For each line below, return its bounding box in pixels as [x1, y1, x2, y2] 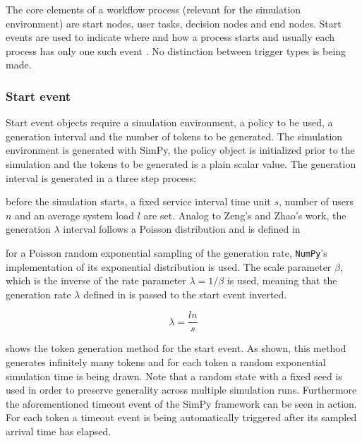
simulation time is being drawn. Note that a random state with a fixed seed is [6, 368, 342, 383]
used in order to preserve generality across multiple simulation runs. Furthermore [6, 382, 357, 397]
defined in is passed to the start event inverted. [83, 286, 287, 301]
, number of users [278, 194, 354, 209]
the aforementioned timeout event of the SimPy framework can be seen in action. [6, 396, 357, 411]
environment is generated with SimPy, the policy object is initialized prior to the [6, 142, 355, 157]
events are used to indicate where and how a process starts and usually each [6, 30, 335, 44]
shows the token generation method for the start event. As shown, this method [6, 341, 346, 356]
